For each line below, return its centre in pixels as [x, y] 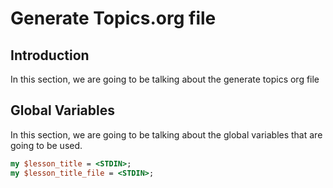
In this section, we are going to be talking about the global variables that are [166, 134]
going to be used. [46, 145]
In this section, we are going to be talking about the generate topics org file [165, 79]
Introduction [50, 55]
